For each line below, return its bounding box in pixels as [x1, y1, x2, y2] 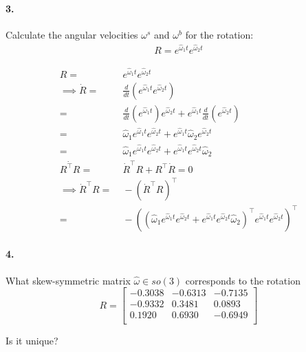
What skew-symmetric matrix [6, 273, 131, 287]
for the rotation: [185, 27, 254, 41]
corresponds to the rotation [185, 273, 300, 287]
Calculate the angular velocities [6, 27, 138, 41]
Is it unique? [6, 333, 58, 348]
